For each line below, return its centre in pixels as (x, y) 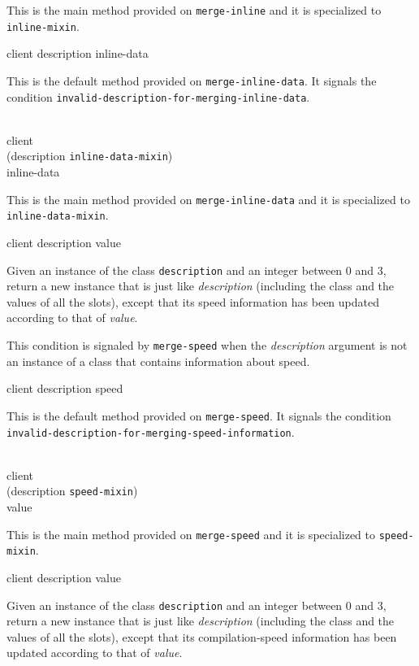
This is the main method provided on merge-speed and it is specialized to (191, 534)
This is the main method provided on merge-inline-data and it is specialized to (208, 199)
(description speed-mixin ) (72, 491)
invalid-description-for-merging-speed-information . (151, 431)
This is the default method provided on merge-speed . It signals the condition (199, 415)
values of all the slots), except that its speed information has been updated (193, 301)
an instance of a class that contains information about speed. (158, 361)
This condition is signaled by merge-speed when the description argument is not (207, 345)
